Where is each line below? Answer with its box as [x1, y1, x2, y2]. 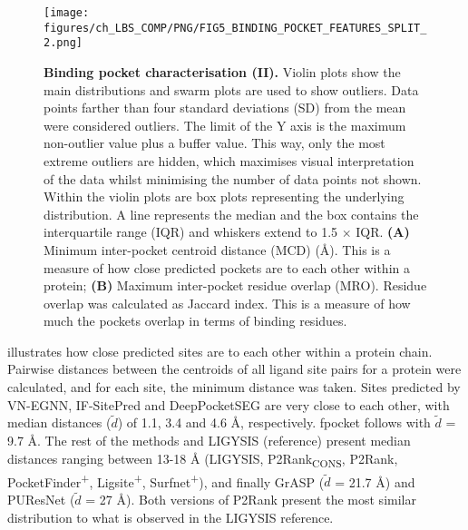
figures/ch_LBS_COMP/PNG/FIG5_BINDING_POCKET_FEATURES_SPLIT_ [44, 21, 427, 34]
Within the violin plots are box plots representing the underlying [44, 187, 405, 206]
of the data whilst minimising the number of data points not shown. [44, 169, 422, 188]
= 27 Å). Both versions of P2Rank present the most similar [85, 490, 416, 509]
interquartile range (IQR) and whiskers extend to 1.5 [44, 222, 338, 241]
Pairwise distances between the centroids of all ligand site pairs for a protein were [7, 359, 462, 378]
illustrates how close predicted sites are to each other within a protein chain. [7, 341, 433, 360]
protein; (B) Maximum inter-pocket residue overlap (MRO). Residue [44, 276, 427, 295]
